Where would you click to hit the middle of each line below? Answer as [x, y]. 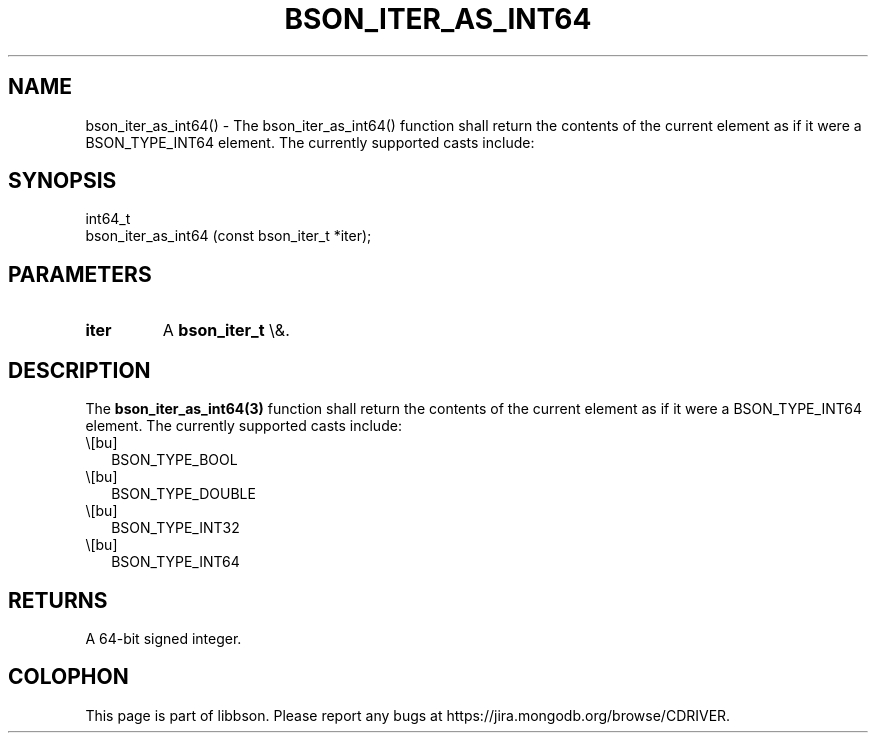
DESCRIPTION [79, 370]
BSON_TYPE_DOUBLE [183, 494]
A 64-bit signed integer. [163, 638]
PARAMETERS [80, 274]
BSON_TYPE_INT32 [175, 528]
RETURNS [58, 600]
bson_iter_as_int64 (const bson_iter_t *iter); [228, 236]
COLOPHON [68, 677]
